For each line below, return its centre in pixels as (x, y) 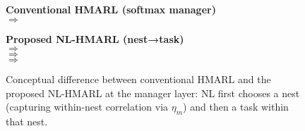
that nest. (27, 121)
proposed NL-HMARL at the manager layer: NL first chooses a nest (153, 93)
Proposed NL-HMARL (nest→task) (95, 38)
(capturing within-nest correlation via (87, 107)
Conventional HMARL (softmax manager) (111, 9)
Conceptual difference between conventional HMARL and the (138, 79)
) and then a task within (236, 107)
